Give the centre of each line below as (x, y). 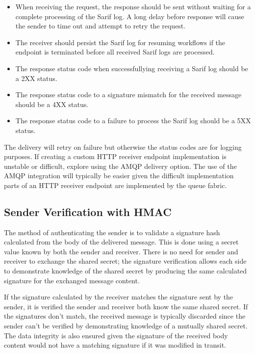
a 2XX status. (36, 78)
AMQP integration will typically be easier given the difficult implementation (119, 176)
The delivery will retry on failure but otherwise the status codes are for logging (123, 147)
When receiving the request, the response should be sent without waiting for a (133, 6)
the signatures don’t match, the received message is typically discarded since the (125, 316)
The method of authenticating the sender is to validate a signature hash (112, 232)
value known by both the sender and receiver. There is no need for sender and (121, 251)
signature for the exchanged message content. (72, 280)
